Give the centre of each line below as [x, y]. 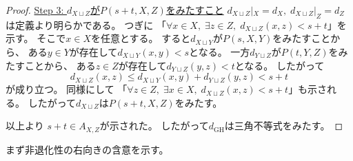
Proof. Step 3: [35, 10]
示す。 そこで [36, 38]
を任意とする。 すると [141, 38]
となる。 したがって [280, 65]
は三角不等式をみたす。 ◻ [284, 126]
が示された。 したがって [154, 126]
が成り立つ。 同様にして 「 [67, 89]
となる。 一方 [220, 51]
